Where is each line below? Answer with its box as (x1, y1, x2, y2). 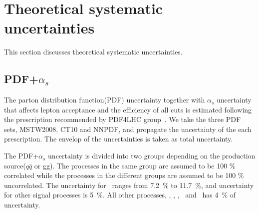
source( (4, 160, 26, 170)
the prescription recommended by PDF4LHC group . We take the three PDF (4, 114, 241, 124)
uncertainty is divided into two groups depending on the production (48, 150, 256, 161)
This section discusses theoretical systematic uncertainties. (4, 46, 183, 57)
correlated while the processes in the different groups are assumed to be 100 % (4, 170, 244, 180)
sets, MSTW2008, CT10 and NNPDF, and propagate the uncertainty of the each (4, 123, 252, 134)
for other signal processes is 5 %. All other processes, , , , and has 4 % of (4, 189, 236, 200)
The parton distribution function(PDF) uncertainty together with (4, 94, 205, 105)
